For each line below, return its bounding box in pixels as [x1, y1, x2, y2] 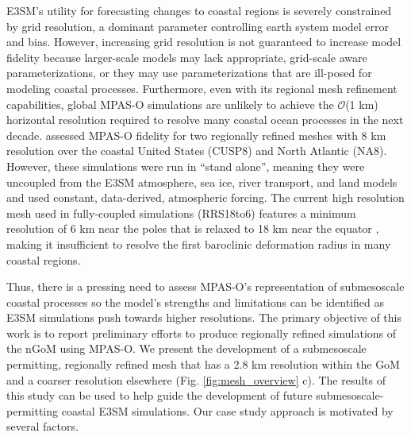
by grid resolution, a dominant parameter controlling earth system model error [6, 17, 390, 34]
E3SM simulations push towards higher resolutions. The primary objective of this [6, 309, 401, 326]
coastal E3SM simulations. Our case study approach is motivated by [61, 402, 394, 419]
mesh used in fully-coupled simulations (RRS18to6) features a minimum [6, 204, 356, 221]
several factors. [6, 418, 79, 435]
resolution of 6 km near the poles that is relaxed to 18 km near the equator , [6, 220, 379, 237]
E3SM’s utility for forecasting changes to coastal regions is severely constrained [6, 2, 392, 18]
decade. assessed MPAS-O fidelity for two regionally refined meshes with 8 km [6, 126, 386, 143]
